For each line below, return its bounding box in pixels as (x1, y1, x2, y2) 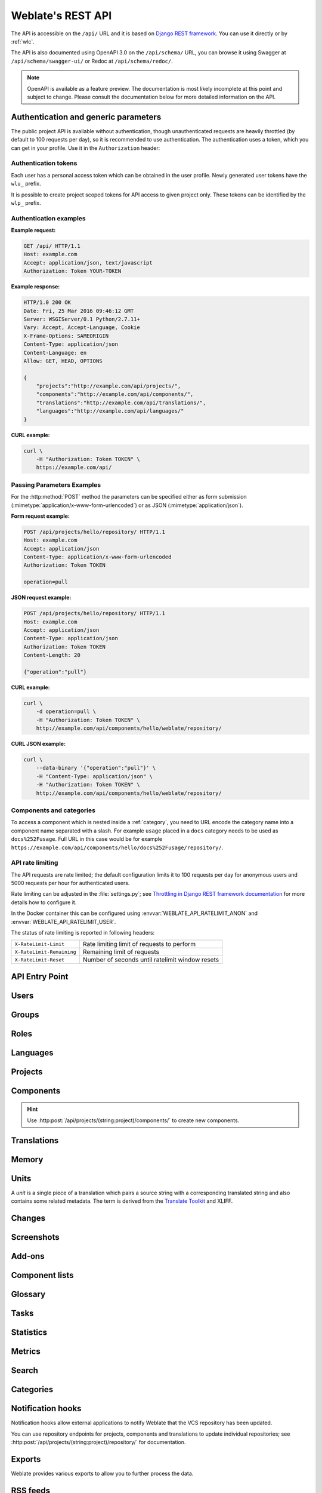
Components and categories (11, 806, 95, 815)
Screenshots (11, 1232, 60, 1242)
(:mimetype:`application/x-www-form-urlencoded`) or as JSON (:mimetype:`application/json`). (11, 502, 244, 509)
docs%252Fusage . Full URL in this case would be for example (11, 835, 163, 843)
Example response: (11, 283, 60, 290)
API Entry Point (11, 971, 69, 982)
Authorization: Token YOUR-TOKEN (23, 268, 122, 275)
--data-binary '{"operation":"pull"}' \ (36, 764, 156, 772)
